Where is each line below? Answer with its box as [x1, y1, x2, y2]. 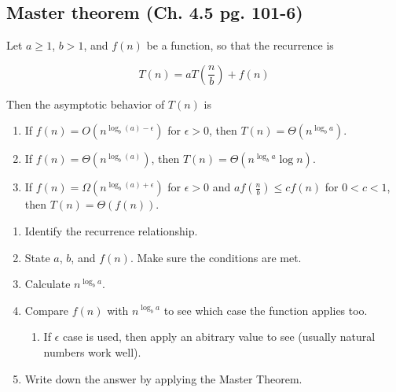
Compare [24, 301, 69, 318]
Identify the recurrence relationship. [24, 222, 198, 239]
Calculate [24, 276, 71, 292]
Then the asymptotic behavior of [6, 95, 165, 112]
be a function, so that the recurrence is [146, 37, 334, 54]
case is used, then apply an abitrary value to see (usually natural [62, 328, 376, 345]
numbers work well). [43, 343, 141, 360]
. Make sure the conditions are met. [130, 249, 302, 265]
